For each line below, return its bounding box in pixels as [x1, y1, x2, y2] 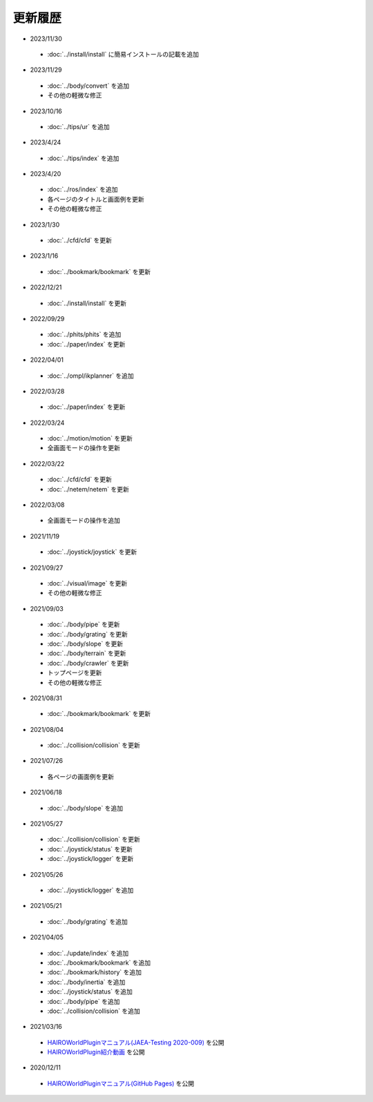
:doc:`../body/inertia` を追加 [47, 978, 126, 986]
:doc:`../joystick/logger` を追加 [47, 886, 134, 894]
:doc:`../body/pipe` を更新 [47, 620, 120, 628]
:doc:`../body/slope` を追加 [47, 804, 124, 812]
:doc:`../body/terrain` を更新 [47, 649, 126, 657]
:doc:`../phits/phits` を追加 [47, 330, 122, 338]
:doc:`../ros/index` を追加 [47, 185, 118, 193]
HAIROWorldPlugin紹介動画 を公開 [47, 1048, 145, 1056]
